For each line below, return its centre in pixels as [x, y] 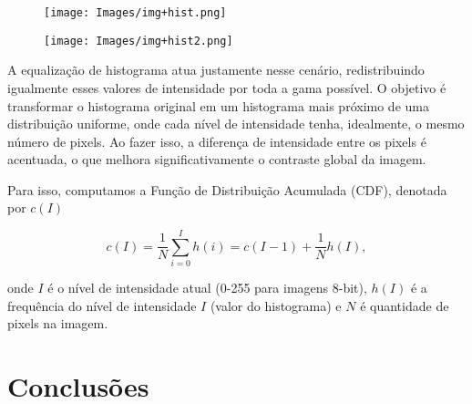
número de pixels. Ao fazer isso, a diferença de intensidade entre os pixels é [217, 141]
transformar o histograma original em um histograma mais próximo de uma [218, 105]
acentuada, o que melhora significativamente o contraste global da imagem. [217, 159]
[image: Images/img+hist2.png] [139, 41]
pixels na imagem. [58, 323]
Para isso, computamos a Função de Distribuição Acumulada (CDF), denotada [227, 189]
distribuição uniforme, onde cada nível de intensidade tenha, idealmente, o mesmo [236, 124]
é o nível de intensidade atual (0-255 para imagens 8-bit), [207, 288]
